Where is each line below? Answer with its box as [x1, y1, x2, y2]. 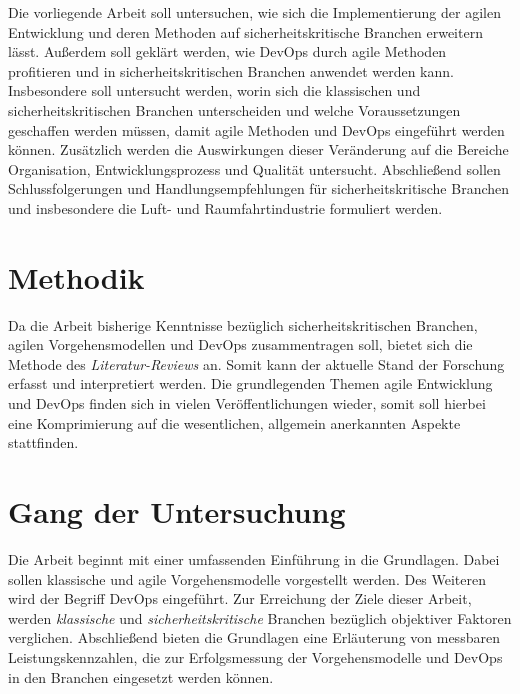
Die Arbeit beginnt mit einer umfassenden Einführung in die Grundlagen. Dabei [8, 548, 500, 569]
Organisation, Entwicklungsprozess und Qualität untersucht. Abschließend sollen [8, 158, 501, 179]
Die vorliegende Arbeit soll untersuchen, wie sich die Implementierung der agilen [8, 2, 501, 22]
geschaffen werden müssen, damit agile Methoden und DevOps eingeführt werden [8, 119, 505, 140]
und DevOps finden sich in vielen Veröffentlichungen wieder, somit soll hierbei [8, 393, 486, 414]
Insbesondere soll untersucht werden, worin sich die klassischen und [8, 80, 421, 101]
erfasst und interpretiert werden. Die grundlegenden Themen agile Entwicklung [8, 373, 493, 394]
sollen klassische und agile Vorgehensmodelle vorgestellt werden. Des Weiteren [8, 568, 487, 589]
